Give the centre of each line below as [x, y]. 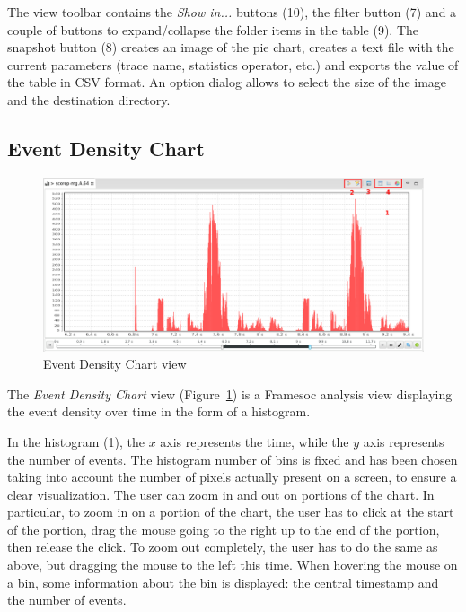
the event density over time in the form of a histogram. [159, 411]
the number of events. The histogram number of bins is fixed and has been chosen [233, 459]
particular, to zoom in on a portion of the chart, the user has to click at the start [231, 512]
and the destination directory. [89, 99]
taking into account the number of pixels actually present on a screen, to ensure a [232, 477]
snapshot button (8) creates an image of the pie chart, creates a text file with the [231, 47]
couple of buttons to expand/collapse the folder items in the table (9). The [213, 29]
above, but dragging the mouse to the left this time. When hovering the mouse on [233, 565]
